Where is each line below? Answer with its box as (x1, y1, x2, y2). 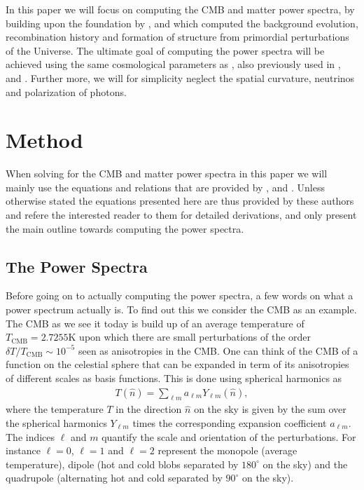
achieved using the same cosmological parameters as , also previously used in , (6, 57, 341, 72)
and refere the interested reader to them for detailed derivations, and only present (6, 207, 357, 222)
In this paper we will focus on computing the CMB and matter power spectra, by (6, 2, 355, 16)
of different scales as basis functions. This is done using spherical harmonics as (6, 371, 342, 386)
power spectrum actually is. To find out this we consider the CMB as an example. (6, 302, 357, 317)
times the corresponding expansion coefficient (132, 416, 327, 430)
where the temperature (6, 402, 104, 416)
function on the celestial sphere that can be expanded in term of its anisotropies (6, 357, 349, 372)
